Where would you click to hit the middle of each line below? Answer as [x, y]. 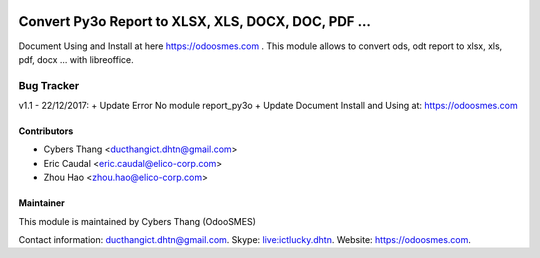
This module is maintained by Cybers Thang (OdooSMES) [137, 221]
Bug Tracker [49, 85]
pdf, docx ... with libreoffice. [76, 59]
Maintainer [41, 203]
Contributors [46, 131]
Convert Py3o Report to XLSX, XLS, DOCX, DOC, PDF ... [195, 21]
